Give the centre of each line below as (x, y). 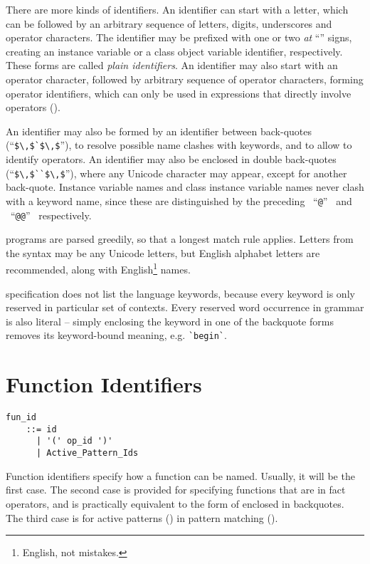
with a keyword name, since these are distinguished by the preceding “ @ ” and (179, 200)
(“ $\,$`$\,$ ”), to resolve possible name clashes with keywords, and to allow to (179, 145)
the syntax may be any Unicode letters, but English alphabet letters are (163, 252)
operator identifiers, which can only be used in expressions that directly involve (179, 93)
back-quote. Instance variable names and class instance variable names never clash (185, 187)
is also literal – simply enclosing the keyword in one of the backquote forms (170, 321)
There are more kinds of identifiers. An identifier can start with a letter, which (177, 9)
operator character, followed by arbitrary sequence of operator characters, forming (185, 79)
